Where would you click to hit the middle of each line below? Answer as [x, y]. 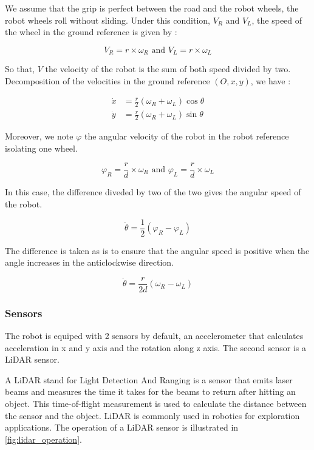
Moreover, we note [39, 136]
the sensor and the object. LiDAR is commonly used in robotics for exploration [152, 415]
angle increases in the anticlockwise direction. [89, 262]
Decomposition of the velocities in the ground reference [108, 80]
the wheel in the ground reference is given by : [91, 32]
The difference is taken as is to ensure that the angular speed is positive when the [157, 250]
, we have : [271, 80]
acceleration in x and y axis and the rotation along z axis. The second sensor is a [155, 347]
